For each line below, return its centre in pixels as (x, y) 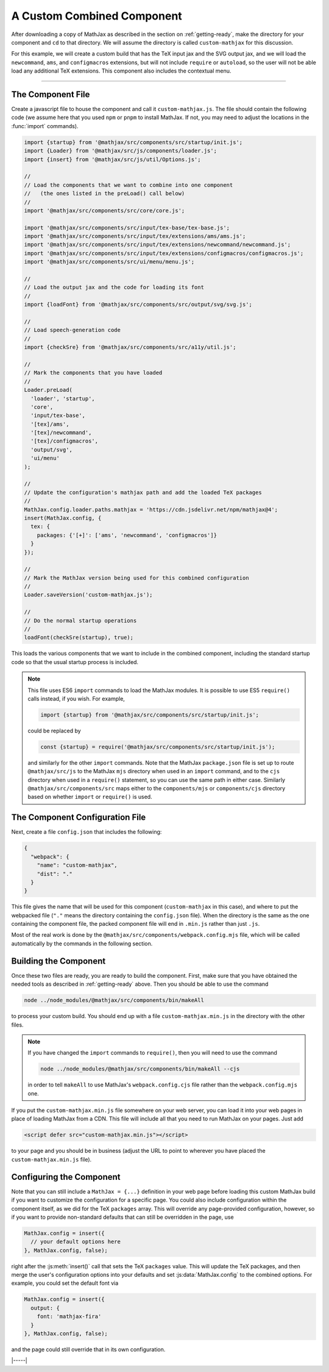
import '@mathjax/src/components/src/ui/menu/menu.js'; (109, 262)
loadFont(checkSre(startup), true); (79, 637)
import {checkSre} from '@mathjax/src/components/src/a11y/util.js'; (130, 347)
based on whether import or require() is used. (90, 797)
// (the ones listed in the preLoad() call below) (104, 193)
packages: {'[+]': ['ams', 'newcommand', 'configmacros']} (127, 535)
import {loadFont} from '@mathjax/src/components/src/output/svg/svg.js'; (138, 305)
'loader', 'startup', (63, 399)
